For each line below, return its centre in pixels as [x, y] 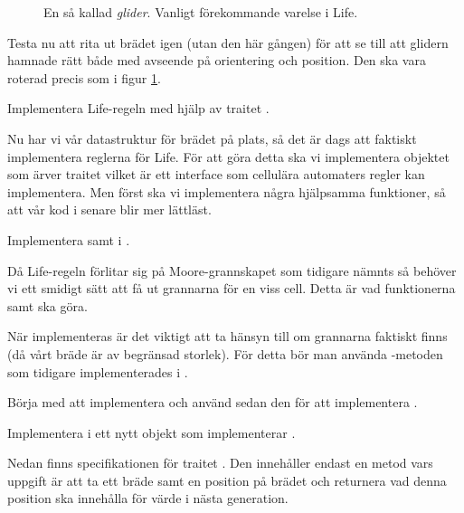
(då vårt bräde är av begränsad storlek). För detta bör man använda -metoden [225, 353]
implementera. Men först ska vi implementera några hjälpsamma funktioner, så [227, 191]
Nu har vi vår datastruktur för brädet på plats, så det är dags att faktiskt [212, 138]
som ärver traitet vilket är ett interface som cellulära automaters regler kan [216, 174]
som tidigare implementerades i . [98, 371]
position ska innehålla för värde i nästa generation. [148, 498]
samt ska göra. [47, 305]
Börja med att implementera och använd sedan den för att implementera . [213, 402]
